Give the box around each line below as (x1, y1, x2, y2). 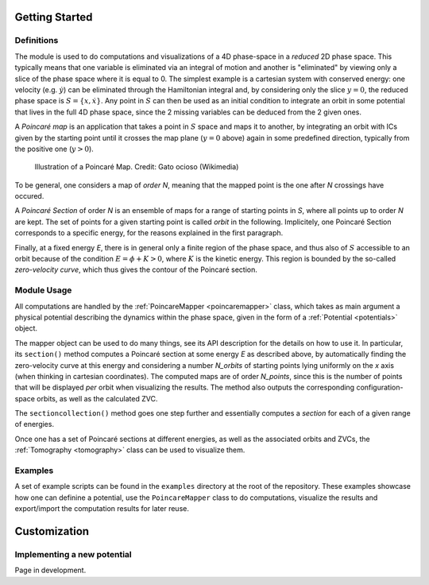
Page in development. (14, 565, 87, 575)
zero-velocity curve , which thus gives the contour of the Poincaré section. (14, 265, 257, 274)
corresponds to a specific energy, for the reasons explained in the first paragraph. (14, 228, 284, 238)
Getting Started (14, 10, 93, 24)
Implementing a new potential (14, 548, 133, 560)
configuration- (356, 382, 404, 393)
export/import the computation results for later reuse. (14, 504, 190, 513)
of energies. (14, 420, 55, 429)
